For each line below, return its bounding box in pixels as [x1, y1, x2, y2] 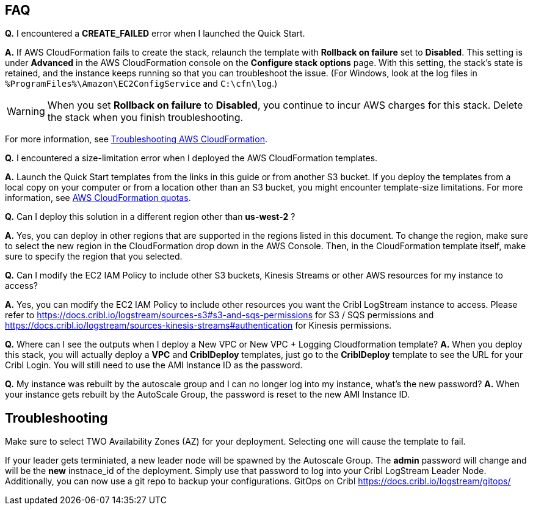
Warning [7, 105, 45, 118]
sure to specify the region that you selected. [5, 251, 183, 262]
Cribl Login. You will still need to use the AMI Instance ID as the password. [5, 360, 303, 371]
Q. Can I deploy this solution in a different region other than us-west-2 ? [5, 211, 296, 222]
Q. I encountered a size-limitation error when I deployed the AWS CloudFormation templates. [5, 153, 378, 164]
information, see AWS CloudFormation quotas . [5, 192, 191, 203]
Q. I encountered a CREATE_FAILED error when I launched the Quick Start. [5, 28, 305, 39]
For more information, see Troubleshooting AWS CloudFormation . [5, 134, 267, 145]
